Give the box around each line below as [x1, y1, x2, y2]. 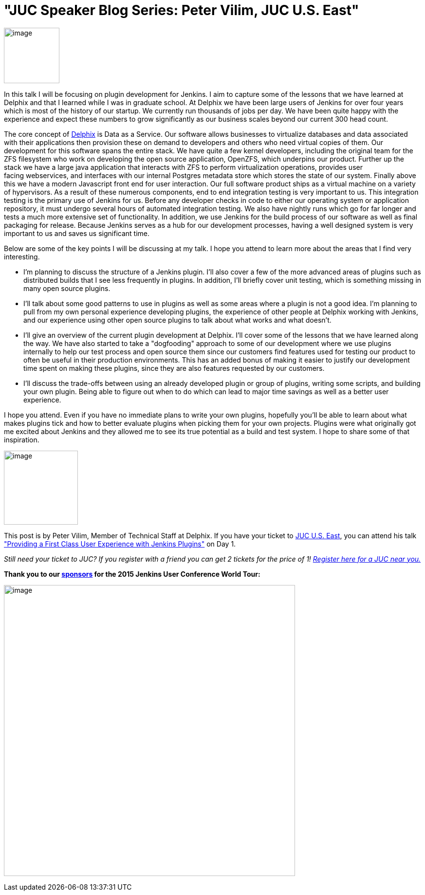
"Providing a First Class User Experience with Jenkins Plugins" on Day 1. [4, 539, 236, 548]
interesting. [4, 252, 40, 261]
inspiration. [4, 435, 39, 444]
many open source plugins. [23, 284, 111, 292]
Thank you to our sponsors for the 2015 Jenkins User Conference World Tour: [4, 569, 260, 578]
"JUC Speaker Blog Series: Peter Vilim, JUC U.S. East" [4, 2, 359, 18]
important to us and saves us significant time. [4, 229, 149, 237]
